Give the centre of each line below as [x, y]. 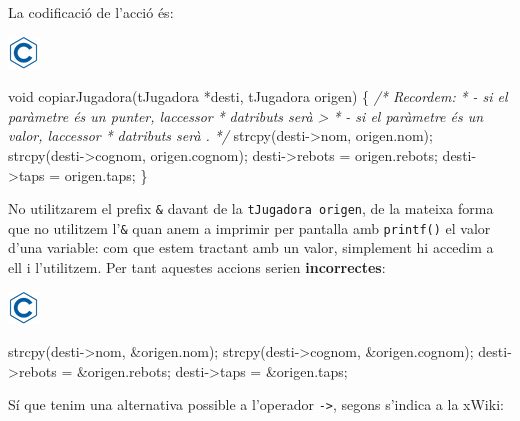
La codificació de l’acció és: [91, 12]
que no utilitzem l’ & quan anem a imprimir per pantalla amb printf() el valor [249, 227]
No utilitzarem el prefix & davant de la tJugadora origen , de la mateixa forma [251, 208]
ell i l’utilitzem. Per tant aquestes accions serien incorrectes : [197, 267]
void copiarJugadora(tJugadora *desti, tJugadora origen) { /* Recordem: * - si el [258, 96]
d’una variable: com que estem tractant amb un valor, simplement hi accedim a [251, 247]
